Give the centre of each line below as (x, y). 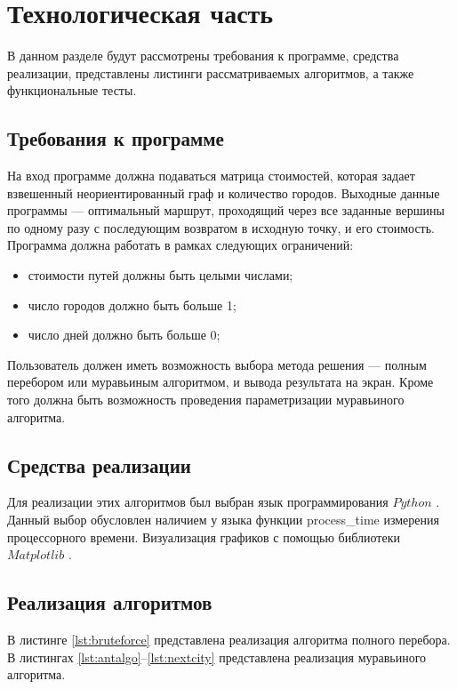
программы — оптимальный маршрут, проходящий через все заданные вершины (226, 210)
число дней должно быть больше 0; (124, 335)
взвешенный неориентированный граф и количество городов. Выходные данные (224, 192)
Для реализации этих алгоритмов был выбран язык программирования (198, 502)
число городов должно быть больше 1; (132, 304)
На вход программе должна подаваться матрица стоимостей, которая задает (211, 176)
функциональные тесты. (72, 90)
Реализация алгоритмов (110, 602)
